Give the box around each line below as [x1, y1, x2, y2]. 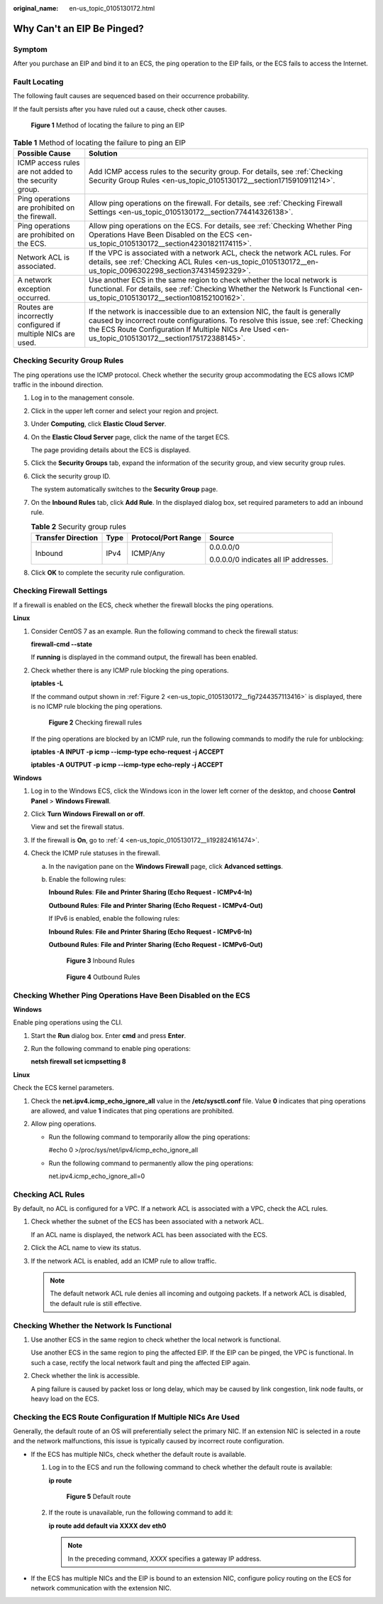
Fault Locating [13, 77, 64, 87]
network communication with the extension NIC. [30, 1584, 172, 1593]
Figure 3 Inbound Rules [66, 956, 135, 965]
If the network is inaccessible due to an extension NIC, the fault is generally [89, 306, 340, 316]
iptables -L [30, 679, 64, 688]
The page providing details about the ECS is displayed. [30, 445, 191, 454]
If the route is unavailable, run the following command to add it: [48, 1508, 233, 1517]
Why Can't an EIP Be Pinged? [13, 22, 145, 35]
